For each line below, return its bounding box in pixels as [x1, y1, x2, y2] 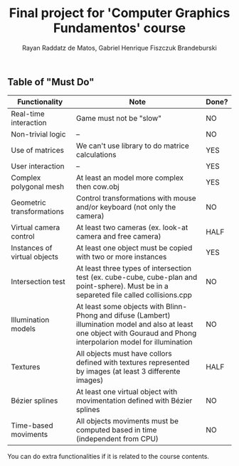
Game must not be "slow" [75, 114, 162, 124]
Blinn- [166, 302, 187, 312]
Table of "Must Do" [7, 76, 95, 88]
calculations [75, 150, 117, 160]
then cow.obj [75, 182, 119, 192]
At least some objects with [75, 302, 164, 312]
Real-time [11, 109, 45, 119]
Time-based [11, 421, 53, 430]
